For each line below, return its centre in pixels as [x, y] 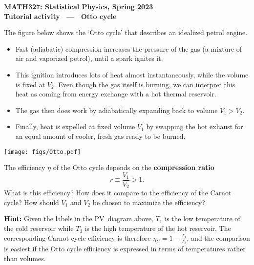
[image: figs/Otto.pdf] [42, 152]
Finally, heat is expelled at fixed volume [75, 126]
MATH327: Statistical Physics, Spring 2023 [79, 6]
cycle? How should [32, 202]
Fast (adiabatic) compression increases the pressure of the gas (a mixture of [129, 48]
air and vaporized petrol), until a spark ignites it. [89, 58]
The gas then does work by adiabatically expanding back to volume [116, 110]
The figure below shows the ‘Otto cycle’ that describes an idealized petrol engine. [126, 32]
